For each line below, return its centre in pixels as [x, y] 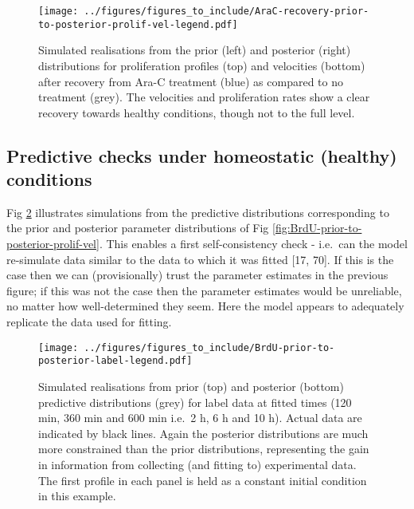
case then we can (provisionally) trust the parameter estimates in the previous [197, 275]
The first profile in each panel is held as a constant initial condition [203, 480]
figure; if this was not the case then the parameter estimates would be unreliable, [204, 290]
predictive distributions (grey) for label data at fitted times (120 [195, 402]
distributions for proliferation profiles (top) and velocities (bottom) [202, 65]
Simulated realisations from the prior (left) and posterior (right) [195, 50]
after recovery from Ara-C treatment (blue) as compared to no [191, 81]
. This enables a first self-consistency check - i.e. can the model [253, 244]
